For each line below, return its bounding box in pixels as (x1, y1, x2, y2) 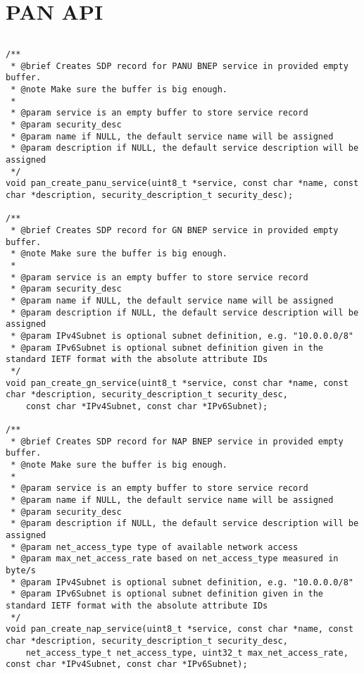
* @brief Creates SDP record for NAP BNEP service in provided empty (11, 436, 344, 447)
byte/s (6, 566, 36, 575)
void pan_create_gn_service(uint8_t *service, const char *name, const (6, 377, 349, 388)
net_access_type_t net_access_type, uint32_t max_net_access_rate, (25, 647, 349, 658)
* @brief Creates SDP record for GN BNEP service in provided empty (11, 225, 339, 235)
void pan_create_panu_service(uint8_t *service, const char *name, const (6, 178, 359, 189)
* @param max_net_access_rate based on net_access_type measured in (11, 554, 339, 564)
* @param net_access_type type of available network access (11, 542, 299, 552)
